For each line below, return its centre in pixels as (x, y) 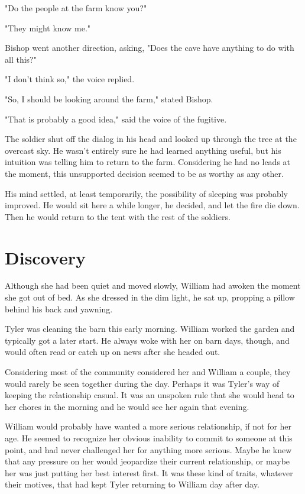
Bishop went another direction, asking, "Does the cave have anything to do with (150, 48)
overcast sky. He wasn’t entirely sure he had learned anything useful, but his (143, 150)
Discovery (45, 257)
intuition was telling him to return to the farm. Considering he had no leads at (148, 162)
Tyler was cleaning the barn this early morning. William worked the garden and (150, 329)
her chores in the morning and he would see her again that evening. (127, 406)
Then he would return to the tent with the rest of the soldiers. (118, 216)
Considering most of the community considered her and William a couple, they (148, 372)
